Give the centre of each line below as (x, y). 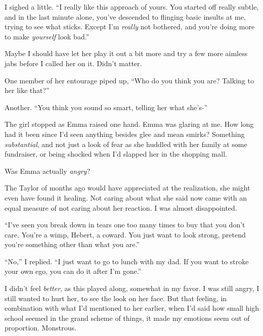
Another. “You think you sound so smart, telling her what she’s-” (106, 107)
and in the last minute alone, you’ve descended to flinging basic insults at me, (125, 16)
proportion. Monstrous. (40, 328)
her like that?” (27, 90)
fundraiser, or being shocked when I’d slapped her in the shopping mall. (116, 154)
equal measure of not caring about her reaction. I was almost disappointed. (121, 207)
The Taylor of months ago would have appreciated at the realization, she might (127, 188)
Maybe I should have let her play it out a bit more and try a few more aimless (126, 53)
